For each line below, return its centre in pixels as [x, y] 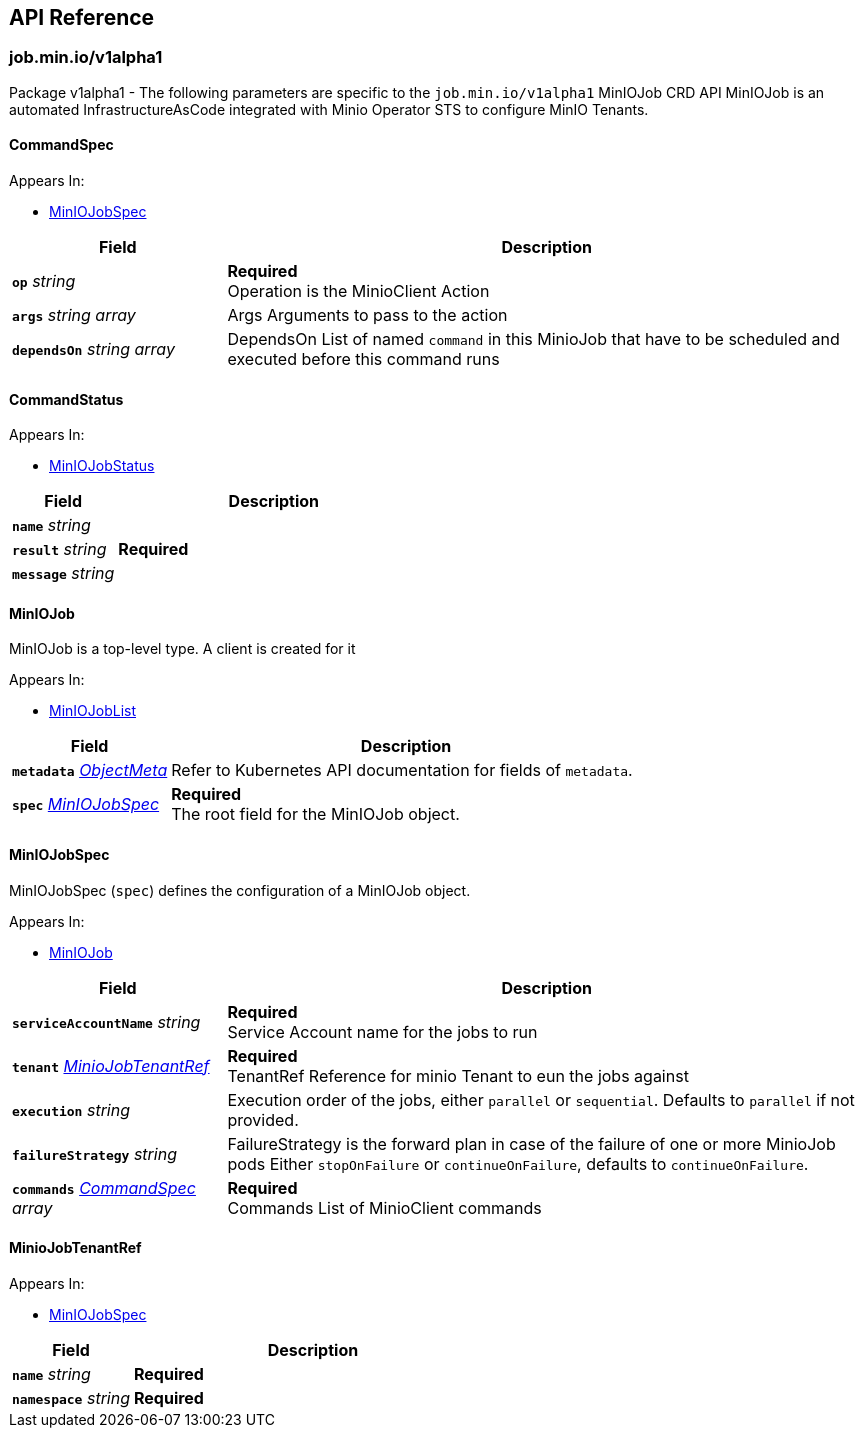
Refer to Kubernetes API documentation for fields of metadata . [402, 770]
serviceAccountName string [106, 1021]
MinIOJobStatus [102, 466]
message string [63, 573]
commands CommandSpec [104, 1187]
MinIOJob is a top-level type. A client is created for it [182, 649]
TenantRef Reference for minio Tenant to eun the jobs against [458, 1075]
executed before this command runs [363, 359]
